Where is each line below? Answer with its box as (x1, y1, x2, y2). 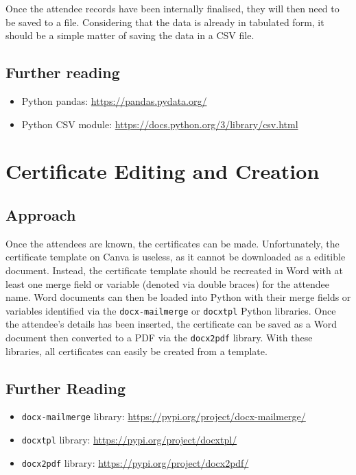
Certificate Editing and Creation (5, 157, 320, 185)
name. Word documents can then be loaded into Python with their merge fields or (5, 290, 351, 304)
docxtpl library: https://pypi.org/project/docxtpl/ (21, 433, 237, 447)
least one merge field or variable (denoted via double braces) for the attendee (5, 276, 330, 291)
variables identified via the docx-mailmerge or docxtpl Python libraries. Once (5, 303, 336, 317)
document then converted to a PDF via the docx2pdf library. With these (5, 330, 313, 344)
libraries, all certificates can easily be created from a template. (5, 343, 268, 358)
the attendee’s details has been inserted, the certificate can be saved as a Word (5, 317, 337, 331)
